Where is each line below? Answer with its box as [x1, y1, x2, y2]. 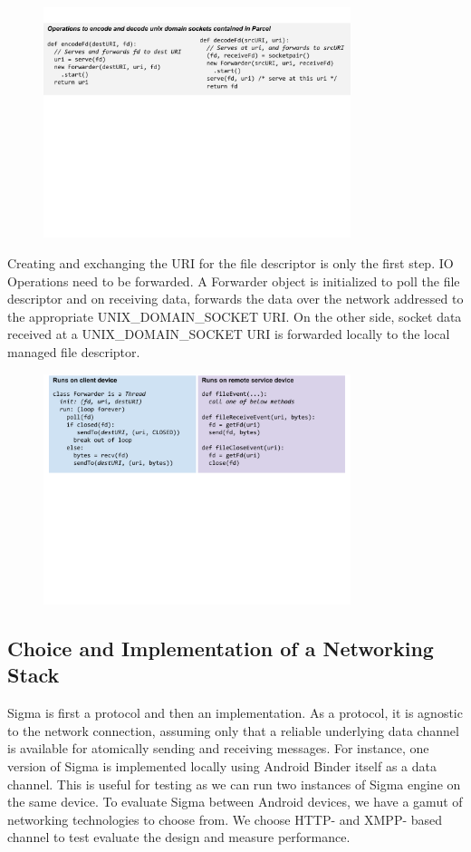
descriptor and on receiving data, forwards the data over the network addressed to [7, 289, 464, 308]
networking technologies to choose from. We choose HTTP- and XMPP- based [7, 809, 443, 828]
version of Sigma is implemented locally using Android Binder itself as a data [7, 756, 437, 775]
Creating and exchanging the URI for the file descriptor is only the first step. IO [7, 253, 454, 272]
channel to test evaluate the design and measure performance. [7, 828, 351, 847]
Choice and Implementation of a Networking [7, 634, 434, 662]
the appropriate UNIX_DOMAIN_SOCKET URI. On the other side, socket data [7, 306, 462, 325]
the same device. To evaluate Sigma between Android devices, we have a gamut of [7, 792, 463, 811]
